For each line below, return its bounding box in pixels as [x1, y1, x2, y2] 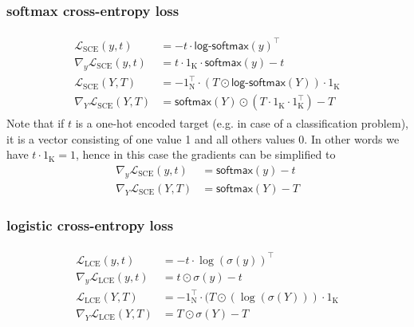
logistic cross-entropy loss [6, 215, 174, 234]
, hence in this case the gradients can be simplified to [75, 146, 336, 163]
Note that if [6, 115, 65, 132]
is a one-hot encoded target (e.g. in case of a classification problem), [75, 115, 408, 132]
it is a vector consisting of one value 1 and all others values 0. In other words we [6, 130, 400, 147]
